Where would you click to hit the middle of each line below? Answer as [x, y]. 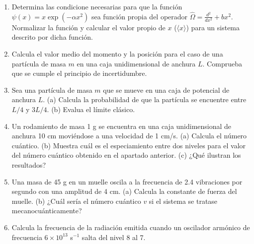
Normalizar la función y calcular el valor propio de [88, 27]
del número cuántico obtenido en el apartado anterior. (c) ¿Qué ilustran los [126, 155]
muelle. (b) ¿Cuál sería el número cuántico [76, 201]
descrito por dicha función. [52, 37]
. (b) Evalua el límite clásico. [91, 109]
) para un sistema [213, 27]
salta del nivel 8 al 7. [114, 237]
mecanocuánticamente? [47, 211]
